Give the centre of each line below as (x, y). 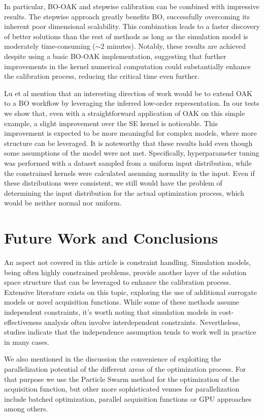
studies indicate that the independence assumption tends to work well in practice (130, 332)
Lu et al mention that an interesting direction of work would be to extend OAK (128, 93)
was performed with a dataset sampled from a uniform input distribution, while (128, 162)
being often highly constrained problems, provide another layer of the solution (125, 272)
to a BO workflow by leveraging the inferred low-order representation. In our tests (132, 103)
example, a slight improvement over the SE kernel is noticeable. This (111, 123)
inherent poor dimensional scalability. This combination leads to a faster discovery (132, 26)
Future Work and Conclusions (111, 238)
